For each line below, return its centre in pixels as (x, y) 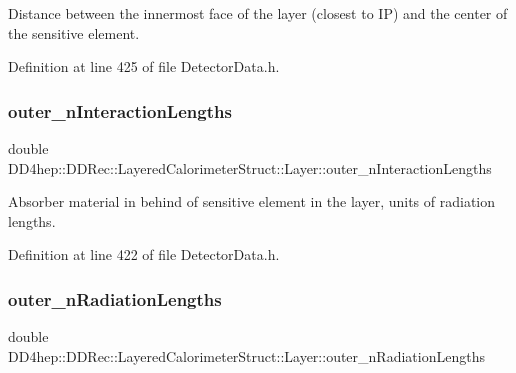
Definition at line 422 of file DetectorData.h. (144, 254)
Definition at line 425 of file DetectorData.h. (144, 66)
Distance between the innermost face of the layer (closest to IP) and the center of (258, 13)
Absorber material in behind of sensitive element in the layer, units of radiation (252, 201)
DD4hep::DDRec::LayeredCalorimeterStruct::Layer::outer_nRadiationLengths (246, 355)
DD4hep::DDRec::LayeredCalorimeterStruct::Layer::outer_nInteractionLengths (250, 167)
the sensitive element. (74, 32)
